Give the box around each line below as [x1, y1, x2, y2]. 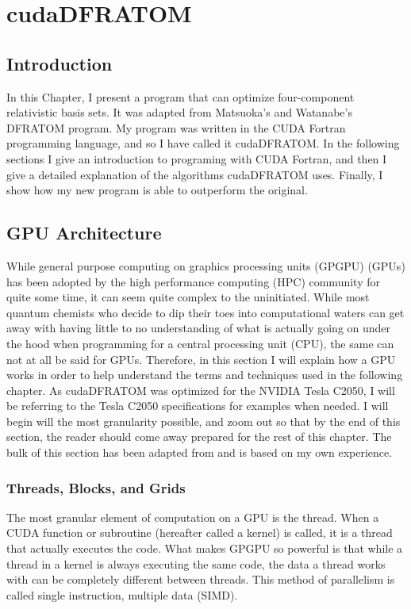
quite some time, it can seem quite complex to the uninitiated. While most [6, 289, 370, 305]
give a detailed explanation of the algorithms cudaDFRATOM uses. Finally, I [6, 166, 383, 182]
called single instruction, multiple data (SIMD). [6, 586, 238, 603]
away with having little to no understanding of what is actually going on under [6, 320, 391, 336]
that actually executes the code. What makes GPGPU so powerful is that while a [6, 540, 403, 557]
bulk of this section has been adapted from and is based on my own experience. [6, 444, 393, 461]
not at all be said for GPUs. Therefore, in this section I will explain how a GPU [6, 350, 396, 367]
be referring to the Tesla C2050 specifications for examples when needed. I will [6, 397, 389, 414]
